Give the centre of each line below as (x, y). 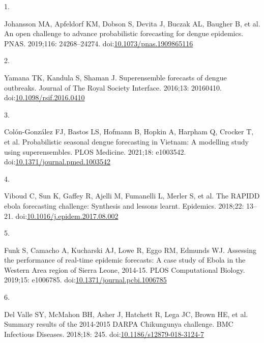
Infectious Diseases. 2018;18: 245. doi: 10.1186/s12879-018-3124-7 (104, 334)
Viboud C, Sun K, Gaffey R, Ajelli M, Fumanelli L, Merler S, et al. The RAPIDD (132, 196)
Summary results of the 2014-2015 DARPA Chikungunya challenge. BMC (119, 324)
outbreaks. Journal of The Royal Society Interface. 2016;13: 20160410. (113, 87)
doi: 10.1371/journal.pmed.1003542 (57, 162)
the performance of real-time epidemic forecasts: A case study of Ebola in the (125, 260)
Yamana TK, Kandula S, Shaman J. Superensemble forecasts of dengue (115, 77)
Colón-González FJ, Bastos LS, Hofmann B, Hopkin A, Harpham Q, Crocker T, (129, 132)
